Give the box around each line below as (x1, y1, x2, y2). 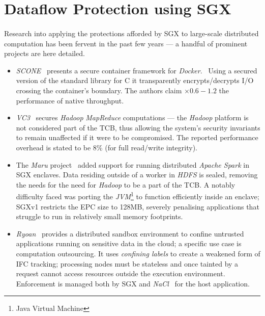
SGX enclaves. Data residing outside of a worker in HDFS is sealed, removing (16, 169, 258, 180)
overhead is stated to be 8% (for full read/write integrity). (16, 142, 197, 152)
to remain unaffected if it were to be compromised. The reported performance (16, 132, 258, 143)
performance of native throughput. (16, 95, 124, 106)
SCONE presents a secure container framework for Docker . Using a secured (16, 65, 257, 75)
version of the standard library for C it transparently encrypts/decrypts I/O (16, 75, 254, 86)
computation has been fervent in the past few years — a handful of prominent (4, 38, 248, 48)
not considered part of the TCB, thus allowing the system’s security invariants (16, 122, 260, 133)
